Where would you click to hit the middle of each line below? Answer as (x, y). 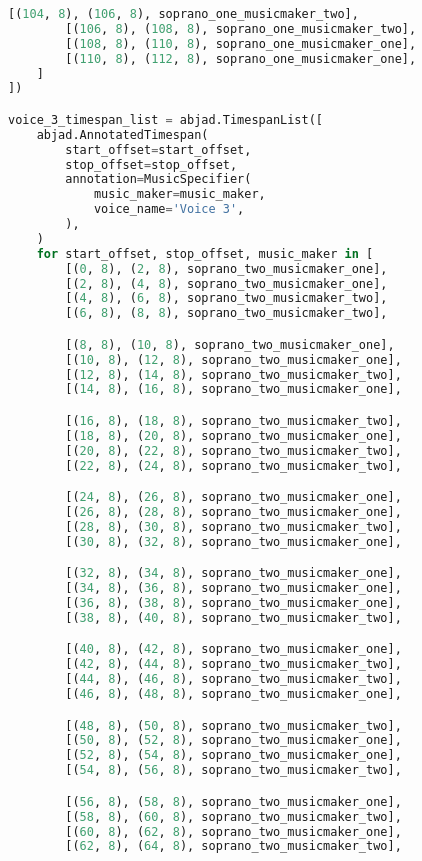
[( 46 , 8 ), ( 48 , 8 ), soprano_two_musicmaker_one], (233, 694)
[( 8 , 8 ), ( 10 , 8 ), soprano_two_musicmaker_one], (230, 344)
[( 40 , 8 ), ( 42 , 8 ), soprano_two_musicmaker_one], (233, 649)
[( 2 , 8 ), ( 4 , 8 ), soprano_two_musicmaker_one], (226, 283)
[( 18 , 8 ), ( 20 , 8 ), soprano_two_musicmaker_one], (233, 435)
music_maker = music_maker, (179, 194)
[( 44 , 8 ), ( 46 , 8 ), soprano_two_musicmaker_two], (233, 679)
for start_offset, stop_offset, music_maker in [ (205, 253)
